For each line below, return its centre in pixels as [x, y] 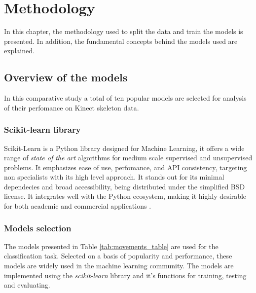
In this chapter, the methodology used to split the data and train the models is [124, 31]
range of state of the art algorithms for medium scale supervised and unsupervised [128, 158]
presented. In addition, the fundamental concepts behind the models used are [121, 41]
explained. [19, 51]
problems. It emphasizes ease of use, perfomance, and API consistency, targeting [126, 167]
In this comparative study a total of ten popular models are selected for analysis [125, 98]
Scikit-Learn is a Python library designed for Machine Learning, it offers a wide [124, 148]
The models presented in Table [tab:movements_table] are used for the [111, 246]
